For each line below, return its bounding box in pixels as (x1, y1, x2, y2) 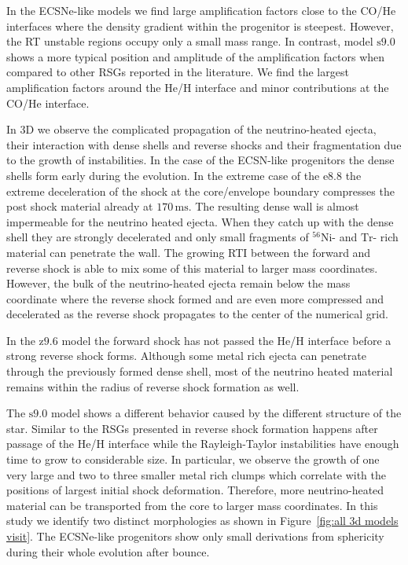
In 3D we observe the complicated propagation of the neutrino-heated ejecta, (6, 121, 377, 138)
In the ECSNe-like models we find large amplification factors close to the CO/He (6, 2, 396, 18)
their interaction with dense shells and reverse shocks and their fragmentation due (6, 136, 402, 152)
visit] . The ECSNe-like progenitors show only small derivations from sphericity (6, 528, 384, 544)
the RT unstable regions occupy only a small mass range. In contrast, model (6, 33, 373, 50)
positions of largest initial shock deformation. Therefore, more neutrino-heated (6, 482, 384, 498)
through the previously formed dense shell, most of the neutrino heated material (6, 363, 393, 380)
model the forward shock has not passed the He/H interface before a (61, 332, 391, 348)
